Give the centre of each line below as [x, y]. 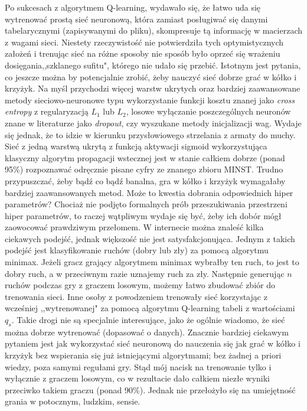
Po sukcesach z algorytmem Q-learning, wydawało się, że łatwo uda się [133, 7]
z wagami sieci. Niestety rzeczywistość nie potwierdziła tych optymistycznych [144, 42]
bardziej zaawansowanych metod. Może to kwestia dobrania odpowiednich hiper [149, 192]
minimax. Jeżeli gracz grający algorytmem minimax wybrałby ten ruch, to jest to [152, 262]
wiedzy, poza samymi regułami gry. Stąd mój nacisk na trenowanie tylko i [138, 366]
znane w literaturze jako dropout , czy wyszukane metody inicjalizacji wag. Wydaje [153, 123]
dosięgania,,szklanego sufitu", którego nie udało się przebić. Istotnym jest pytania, [153, 65]
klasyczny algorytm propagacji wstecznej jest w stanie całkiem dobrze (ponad [145, 157]
